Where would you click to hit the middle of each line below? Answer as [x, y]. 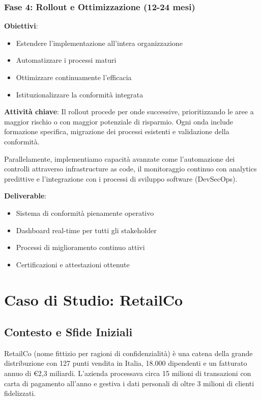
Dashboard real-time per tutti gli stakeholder [86, 230]
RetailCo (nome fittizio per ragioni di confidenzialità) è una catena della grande [128, 353]
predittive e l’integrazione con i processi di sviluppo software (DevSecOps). [121, 178]
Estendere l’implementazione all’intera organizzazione [99, 43]
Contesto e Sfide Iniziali [68, 332]
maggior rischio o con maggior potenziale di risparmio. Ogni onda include [119, 121]
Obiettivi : [21, 26]
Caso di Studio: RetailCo [94, 299]
